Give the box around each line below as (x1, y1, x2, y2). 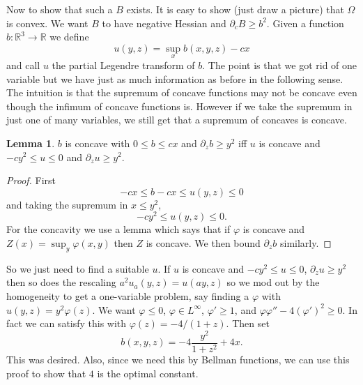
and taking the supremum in (6, 197, 128, 211)
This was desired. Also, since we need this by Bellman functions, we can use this (6, 352, 350, 366)
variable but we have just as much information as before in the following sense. (6, 71, 343, 86)
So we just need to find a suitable (6, 261, 149, 275)
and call (6, 58, 40, 72)
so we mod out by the (226, 275, 320, 289)
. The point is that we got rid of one (202, 58, 357, 72)
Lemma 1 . (6, 135, 55, 150)
